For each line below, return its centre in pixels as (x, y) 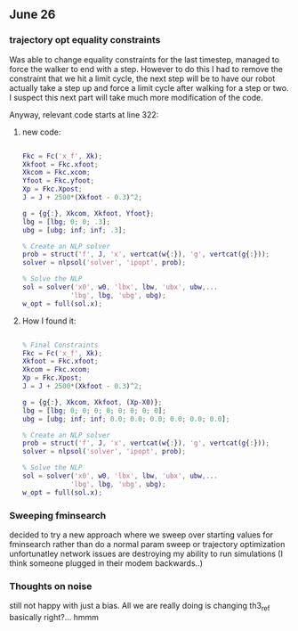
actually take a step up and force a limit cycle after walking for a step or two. (149, 87)
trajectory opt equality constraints (85, 40)
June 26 (32, 15)
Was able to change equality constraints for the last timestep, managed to (145, 59)
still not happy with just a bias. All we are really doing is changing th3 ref (140, 607)
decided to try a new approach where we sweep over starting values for (141, 535)
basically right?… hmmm (54, 618)
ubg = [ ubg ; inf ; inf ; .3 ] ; (74, 230)
